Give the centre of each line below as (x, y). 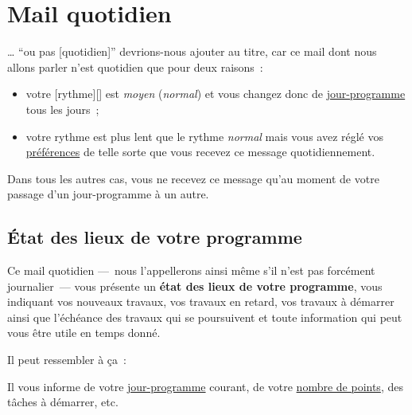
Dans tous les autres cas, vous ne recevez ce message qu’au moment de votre (193, 178)
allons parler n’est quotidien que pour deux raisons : (135, 67)
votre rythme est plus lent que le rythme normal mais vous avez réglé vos (205, 136)
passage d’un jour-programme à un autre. (108, 194)
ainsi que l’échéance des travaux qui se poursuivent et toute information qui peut (205, 317)
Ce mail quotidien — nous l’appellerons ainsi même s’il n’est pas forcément (191, 270)
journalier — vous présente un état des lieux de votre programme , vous (195, 286)
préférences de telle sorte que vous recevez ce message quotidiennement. (200, 152)
